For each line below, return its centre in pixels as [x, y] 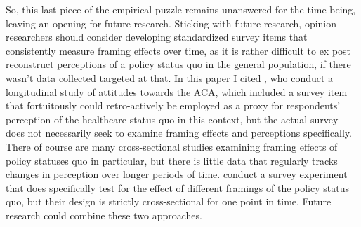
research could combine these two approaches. [104, 215]
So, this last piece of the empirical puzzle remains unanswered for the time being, [181, 9]
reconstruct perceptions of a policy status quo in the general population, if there [178, 64]
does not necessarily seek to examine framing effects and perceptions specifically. [179, 133]
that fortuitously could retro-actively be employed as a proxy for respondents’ [173, 105]
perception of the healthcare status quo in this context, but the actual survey [172, 119]
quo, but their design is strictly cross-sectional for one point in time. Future [169, 201]
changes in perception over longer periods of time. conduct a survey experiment [177, 174]
